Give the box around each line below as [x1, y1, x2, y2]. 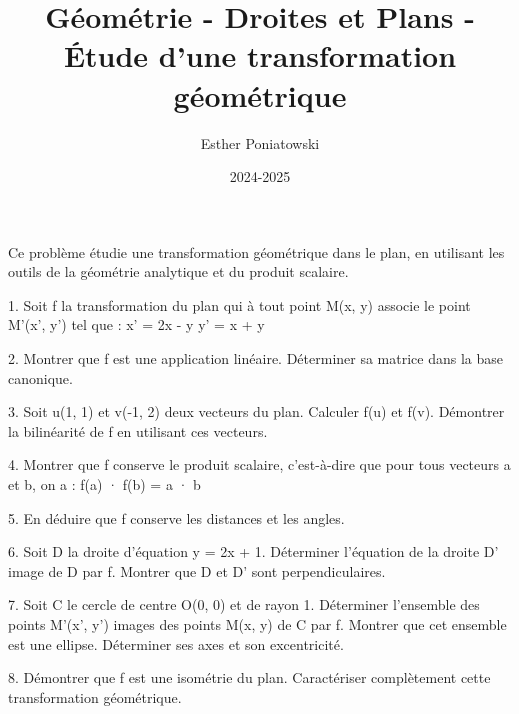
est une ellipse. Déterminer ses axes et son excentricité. [8, 633, 344, 654]
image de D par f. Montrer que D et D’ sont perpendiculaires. [8, 560, 386, 581]
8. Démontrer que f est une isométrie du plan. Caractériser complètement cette [8, 667, 491, 688]
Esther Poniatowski [200, 132, 320, 153]
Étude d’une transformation [63, 35, 457, 76]
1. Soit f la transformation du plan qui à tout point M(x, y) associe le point [8, 294, 471, 315]
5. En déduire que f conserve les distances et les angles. [8, 507, 345, 528]
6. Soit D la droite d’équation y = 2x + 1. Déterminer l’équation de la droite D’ [8, 541, 499, 562]
